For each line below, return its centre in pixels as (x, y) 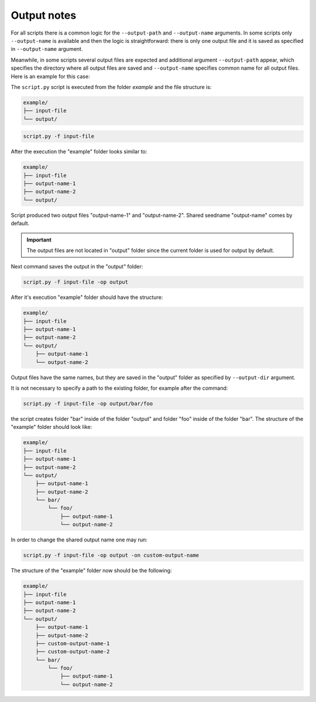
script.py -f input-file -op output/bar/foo (88, 403)
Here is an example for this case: (50, 76)
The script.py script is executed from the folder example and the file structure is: (111, 87)
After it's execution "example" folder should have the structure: (87, 297)
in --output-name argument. (47, 49)
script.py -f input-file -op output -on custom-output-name (111, 556)
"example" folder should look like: (51, 427)
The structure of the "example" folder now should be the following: (91, 571)
